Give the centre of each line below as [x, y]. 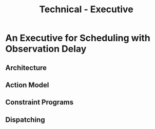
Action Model [27, 85]
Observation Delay [46, 49]
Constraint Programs [39, 102]
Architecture [26, 68]
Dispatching [25, 120]
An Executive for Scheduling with [78, 38]
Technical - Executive [86, 9]
